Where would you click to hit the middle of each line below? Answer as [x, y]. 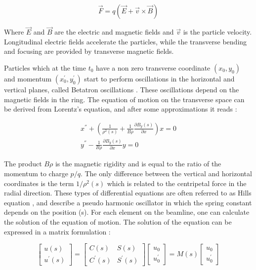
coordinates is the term [39, 183]
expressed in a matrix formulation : [57, 231]
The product [23, 164]
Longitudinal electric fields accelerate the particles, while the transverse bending [126, 41]
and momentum [28, 78]
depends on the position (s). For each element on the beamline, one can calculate [127, 212]
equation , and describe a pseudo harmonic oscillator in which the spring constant [128, 202]
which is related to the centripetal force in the [177, 183]
